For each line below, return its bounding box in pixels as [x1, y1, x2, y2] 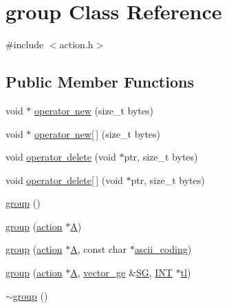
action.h [59, 37, 94, 52]
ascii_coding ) [134, 242, 192, 256]
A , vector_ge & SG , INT [70, 265, 173, 280]
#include [6, 37, 44, 52]
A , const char [70, 242, 127, 256]
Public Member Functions [6, 71, 194, 92]
